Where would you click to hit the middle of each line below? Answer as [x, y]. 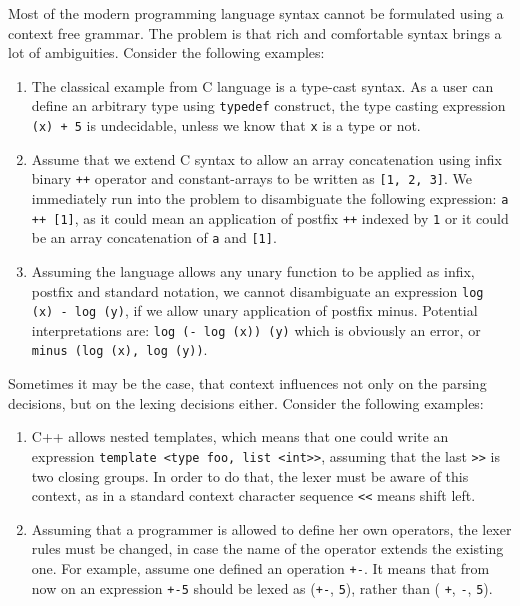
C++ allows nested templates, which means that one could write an [240, 436]
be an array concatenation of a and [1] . [154, 237]
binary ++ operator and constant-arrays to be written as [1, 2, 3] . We [251, 178]
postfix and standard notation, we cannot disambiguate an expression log [257, 290]
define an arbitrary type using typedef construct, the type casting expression [268, 105]
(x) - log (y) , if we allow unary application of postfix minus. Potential [254, 310]
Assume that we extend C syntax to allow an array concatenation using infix [266, 158]
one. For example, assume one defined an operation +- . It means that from [260, 568]
